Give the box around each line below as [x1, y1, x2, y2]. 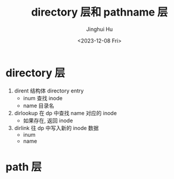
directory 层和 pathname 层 [31, 5, 168, 19]
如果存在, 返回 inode [23, 117, 73, 124]
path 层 [5, 160, 42, 174]
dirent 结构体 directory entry [14, 87, 84, 94]
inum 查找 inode [23, 94, 63, 101]
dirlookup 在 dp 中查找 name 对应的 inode [14, 109, 117, 116]
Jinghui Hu [86, 25, 113, 33]
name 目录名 [23, 102, 55, 109]
